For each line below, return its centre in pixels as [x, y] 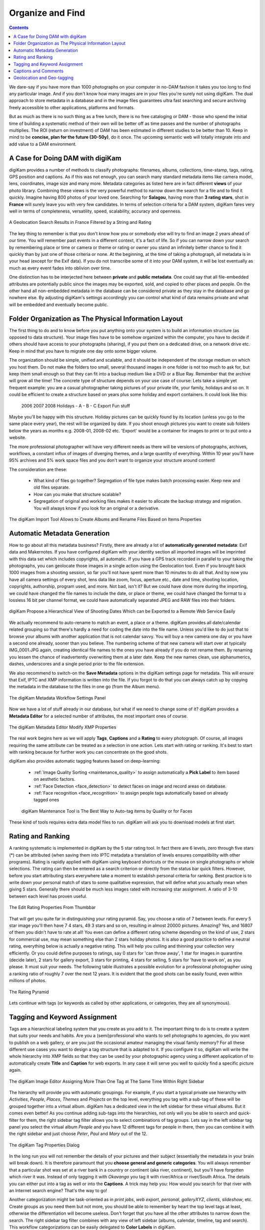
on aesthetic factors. [54, 779]
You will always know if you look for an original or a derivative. [96, 508]
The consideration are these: [38, 469]
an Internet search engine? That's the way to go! [58, 1191]
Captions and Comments [39, 71]
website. [18, 437]
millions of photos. [28, 981]
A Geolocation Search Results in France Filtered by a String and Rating [80, 222]
